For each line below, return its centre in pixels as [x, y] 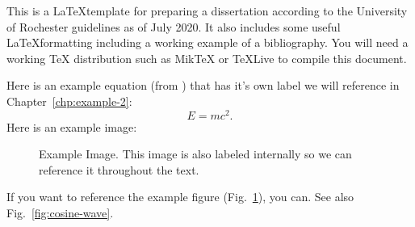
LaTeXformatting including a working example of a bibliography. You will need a [207, 42]
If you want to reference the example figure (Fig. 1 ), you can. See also [180, 197]
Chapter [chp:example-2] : [69, 101]
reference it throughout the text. [119, 169]
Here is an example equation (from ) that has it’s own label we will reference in [203, 85]
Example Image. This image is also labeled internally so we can [195, 154]
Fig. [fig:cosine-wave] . [60, 213]
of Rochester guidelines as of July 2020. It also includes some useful [174, 26]
